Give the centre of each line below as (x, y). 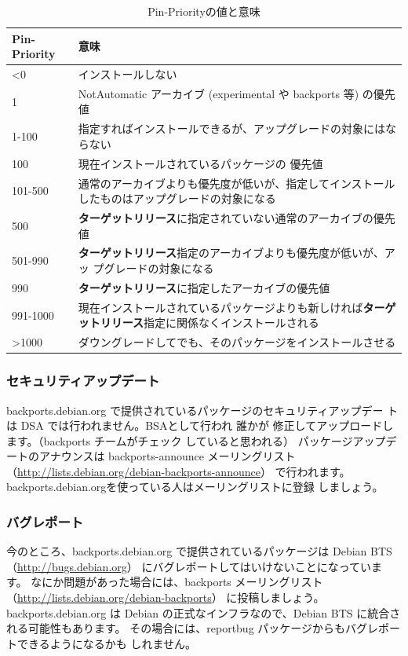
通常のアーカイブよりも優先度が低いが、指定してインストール (237, 183)
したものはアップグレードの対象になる (177, 198)
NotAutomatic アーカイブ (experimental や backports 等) (219, 93)
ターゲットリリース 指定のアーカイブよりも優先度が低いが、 (231, 253)
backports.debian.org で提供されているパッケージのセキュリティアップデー (195, 410)
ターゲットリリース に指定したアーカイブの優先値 (204, 287)
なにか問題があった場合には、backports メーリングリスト (177, 582)
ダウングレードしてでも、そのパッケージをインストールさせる (237, 342)
